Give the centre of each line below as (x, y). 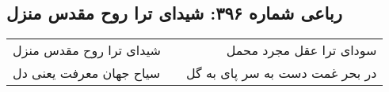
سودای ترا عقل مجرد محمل (301, 50)
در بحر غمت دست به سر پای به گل (281, 73)
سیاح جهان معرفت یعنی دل (87, 73)
